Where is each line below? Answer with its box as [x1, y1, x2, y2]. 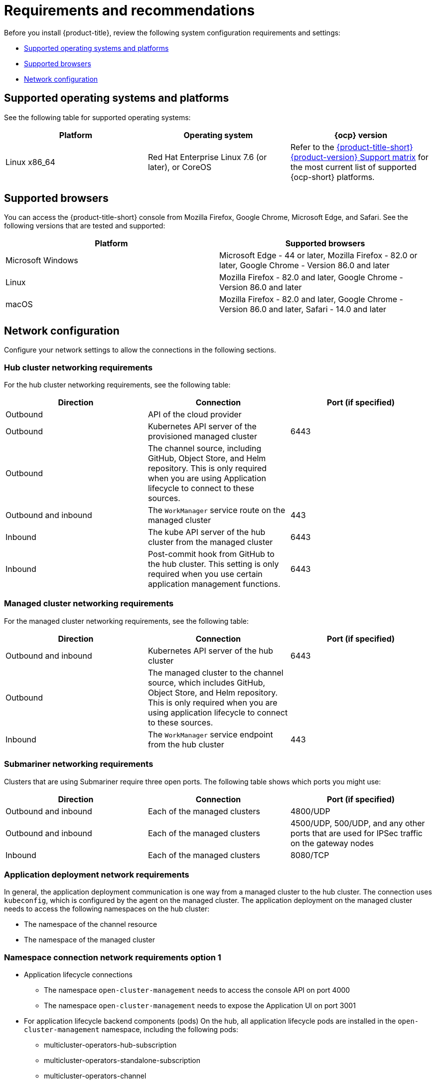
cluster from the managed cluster [147, 537, 273, 547]
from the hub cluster [147, 739, 224, 749]
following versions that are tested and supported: [4, 221, 165, 230]
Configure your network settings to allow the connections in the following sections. [4, 346, 277, 355]
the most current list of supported [290, 162, 417, 172]
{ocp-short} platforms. [290, 172, 375, 182]
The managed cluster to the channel [147, 667, 284, 678]
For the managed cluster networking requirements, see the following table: [4, 616, 249, 625]
